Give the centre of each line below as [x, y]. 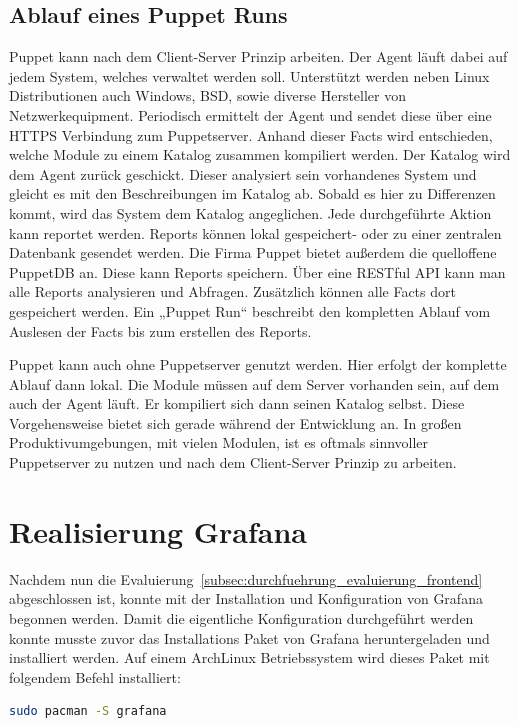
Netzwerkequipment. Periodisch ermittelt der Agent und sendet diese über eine [250, 114]
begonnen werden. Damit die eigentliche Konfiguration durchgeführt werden [241, 617]
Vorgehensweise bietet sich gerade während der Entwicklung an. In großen [235, 422]
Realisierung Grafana [158, 530]
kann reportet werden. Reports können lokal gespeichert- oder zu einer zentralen [255, 232]
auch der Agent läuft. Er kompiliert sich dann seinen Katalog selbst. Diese [237, 403]
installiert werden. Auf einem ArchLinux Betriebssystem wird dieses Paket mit [249, 657]
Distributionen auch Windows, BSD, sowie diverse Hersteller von [208, 95]
